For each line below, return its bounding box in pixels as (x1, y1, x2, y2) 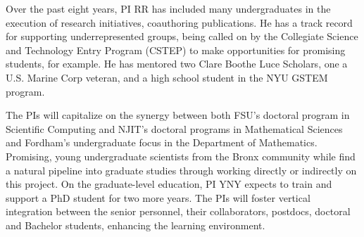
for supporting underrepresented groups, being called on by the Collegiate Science (6, 29, 358, 44)
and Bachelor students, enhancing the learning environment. (6, 217, 265, 232)
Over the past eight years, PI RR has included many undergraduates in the (6, 1, 331, 15)
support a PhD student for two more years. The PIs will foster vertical (6, 190, 310, 205)
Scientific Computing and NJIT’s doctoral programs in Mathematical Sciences (6, 121, 343, 136)
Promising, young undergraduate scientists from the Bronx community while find (6, 148, 356, 163)
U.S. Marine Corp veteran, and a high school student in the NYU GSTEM (6, 70, 328, 84)
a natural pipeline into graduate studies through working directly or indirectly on (6, 162, 357, 177)
